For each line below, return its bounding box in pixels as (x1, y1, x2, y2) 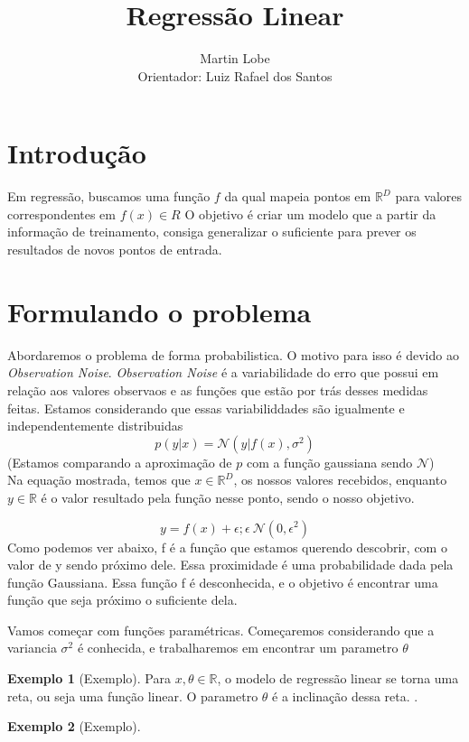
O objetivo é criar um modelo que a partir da (184, 204, 436, 223)
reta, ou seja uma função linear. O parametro (7, 686, 258, 705)
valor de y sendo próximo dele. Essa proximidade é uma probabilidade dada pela (7, 555, 454, 574)
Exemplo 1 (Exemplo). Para (7, 669, 171, 688)
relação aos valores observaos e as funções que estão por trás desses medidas (7, 380, 428, 399)
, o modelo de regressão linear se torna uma (217, 669, 459, 688)
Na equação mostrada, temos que (7, 470, 191, 489)
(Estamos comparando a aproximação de (7, 452, 232, 471)
